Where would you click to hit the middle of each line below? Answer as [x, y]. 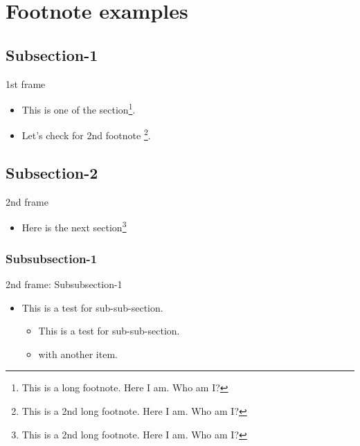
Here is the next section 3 [74, 226]
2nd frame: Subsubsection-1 [64, 284]
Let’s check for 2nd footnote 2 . [86, 134]
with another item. [78, 354]
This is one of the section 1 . [79, 108]
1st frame [26, 83]
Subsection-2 [52, 173]
